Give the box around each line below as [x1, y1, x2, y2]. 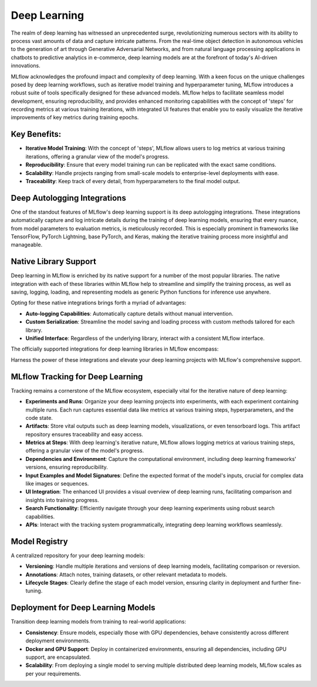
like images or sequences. [25, 480, 89, 487]
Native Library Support [11, 257, 96, 267]
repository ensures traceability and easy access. [25, 430, 143, 437]
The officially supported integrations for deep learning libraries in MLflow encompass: [11, 345, 219, 352]
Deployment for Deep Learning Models [11, 602, 156, 613]
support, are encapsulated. [25, 654, 91, 661]
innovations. [11, 62, 41, 69]
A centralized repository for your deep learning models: [11, 552, 145, 559]
